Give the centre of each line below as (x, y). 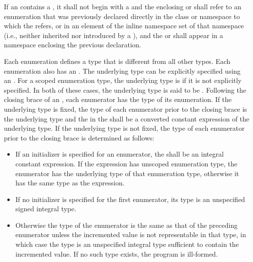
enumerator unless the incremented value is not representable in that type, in (131, 234)
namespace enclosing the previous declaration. (73, 45)
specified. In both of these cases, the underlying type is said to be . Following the (125, 90)
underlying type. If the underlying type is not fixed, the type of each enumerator (124, 128)
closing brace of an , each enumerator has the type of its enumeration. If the (118, 99)
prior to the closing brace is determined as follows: (79, 137)
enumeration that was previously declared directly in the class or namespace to (122, 16)
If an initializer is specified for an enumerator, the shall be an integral (119, 154)
